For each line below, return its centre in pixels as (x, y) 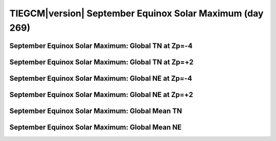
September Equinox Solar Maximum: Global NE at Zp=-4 (101, 78)
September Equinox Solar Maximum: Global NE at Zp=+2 (101, 95)
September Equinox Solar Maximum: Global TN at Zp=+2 (101, 62)
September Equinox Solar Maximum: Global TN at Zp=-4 (101, 46)
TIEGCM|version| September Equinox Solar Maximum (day (136, 13)
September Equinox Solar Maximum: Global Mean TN (96, 111)
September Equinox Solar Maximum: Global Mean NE (96, 127)
